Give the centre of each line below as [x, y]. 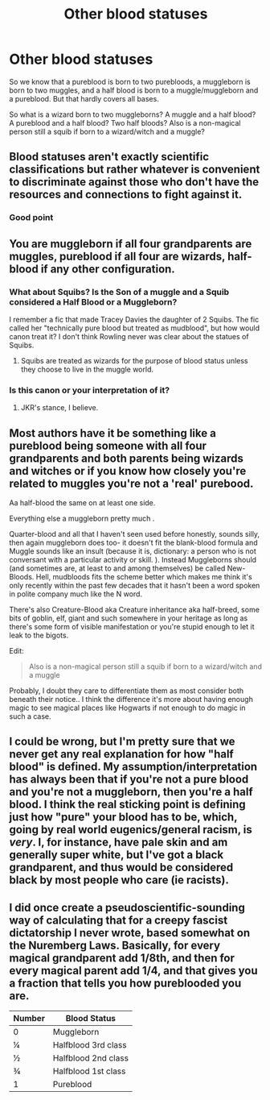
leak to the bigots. [39, 635]
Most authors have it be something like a [112, 433]
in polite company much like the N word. [76, 594]
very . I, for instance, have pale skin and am [119, 843]
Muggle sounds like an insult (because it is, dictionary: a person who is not [133, 551]
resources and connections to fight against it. [126, 195]
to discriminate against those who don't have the [134, 182]
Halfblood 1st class [89, 1071]
